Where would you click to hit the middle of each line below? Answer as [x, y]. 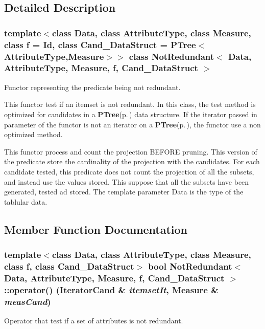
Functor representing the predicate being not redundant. [92, 87]
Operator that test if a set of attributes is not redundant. [94, 320]
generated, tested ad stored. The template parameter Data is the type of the [124, 192]
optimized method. [33, 134]
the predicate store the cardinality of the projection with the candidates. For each [132, 161]
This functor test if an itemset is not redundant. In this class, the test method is [130, 104]
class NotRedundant [172, 56]
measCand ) [28, 301]
